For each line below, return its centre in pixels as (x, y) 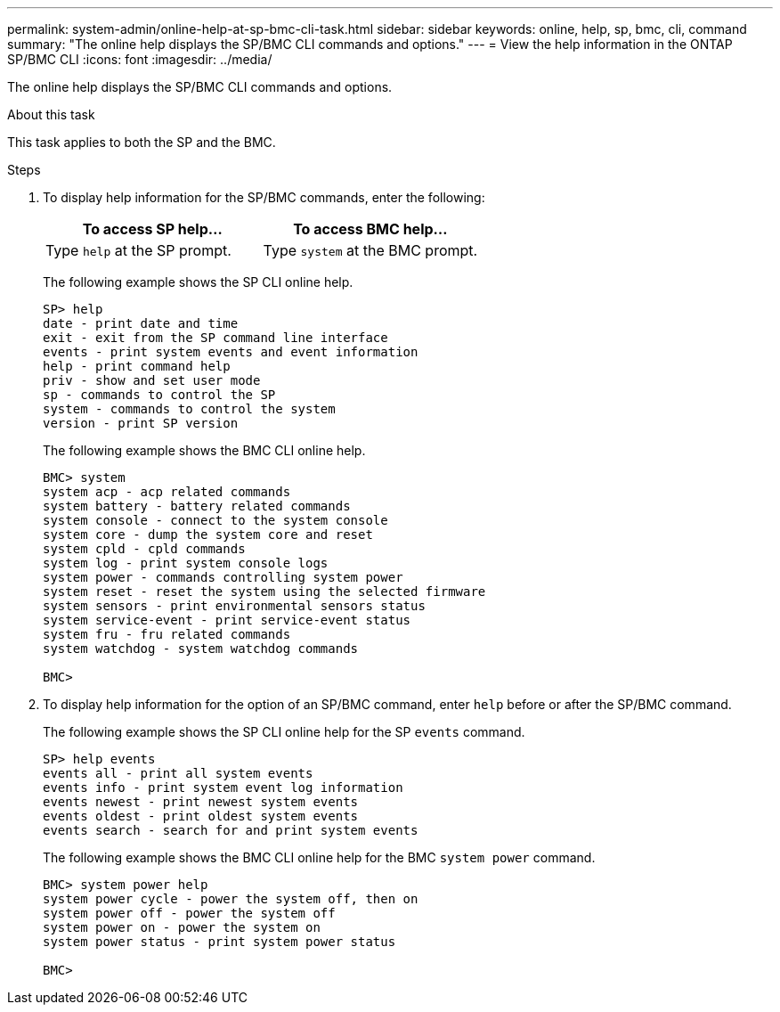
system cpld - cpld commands (144, 549)
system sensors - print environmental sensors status (234, 606)
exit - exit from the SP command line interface (215, 338)
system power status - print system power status (219, 942)
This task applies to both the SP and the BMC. (142, 142)
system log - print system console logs (186, 563)
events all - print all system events (178, 773)
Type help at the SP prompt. (138, 250)
